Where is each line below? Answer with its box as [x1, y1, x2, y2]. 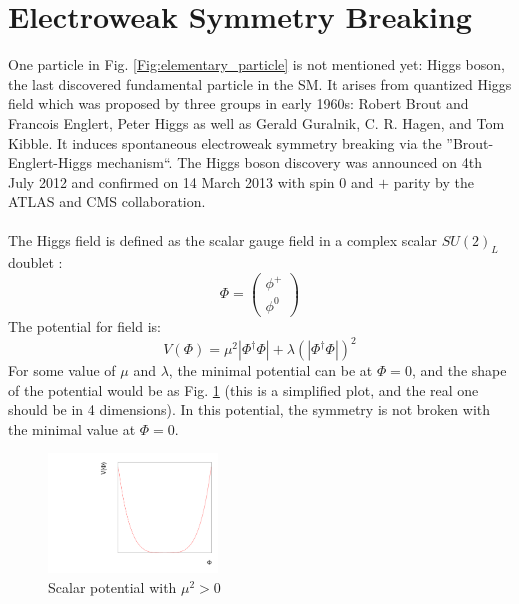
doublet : [8, 252, 63, 273]
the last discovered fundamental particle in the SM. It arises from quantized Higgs [8, 73, 512, 94]
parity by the [393, 171, 474, 192]
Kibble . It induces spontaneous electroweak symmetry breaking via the [8, 132, 442, 153]
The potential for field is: [8, 315, 161, 336]
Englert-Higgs [8, 152, 92, 173]
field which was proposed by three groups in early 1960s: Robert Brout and [8, 93, 469, 114]
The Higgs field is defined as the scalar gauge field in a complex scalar [8, 230, 437, 251]
